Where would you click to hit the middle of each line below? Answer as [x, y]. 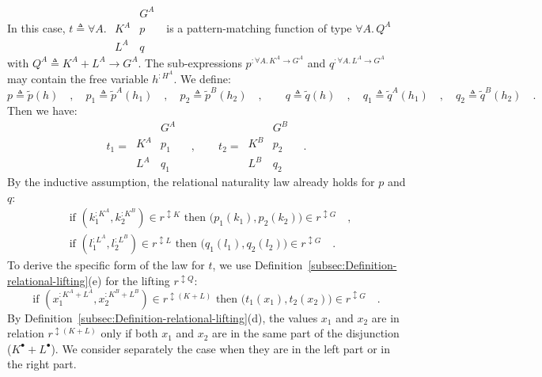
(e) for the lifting [129, 280]
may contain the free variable [78, 79]
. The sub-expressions [190, 62]
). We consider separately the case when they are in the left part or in [220, 348]
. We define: [202, 79]
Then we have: [42, 110]
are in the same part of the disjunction [306, 333]
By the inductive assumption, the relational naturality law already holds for [191, 182]
